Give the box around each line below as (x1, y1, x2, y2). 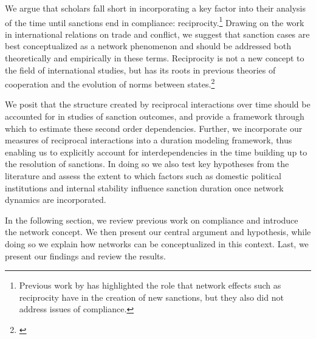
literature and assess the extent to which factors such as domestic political (5, 169, 281, 182)
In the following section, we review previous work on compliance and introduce (5, 213, 298, 226)
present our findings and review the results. (5, 249, 166, 262)
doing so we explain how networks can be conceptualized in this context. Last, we (5, 238, 309, 250)
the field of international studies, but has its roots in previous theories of (5, 63, 276, 76)
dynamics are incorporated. (5, 193, 106, 206)
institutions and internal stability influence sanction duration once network (5, 181, 284, 194)
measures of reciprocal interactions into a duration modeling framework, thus (5, 134, 292, 146)
